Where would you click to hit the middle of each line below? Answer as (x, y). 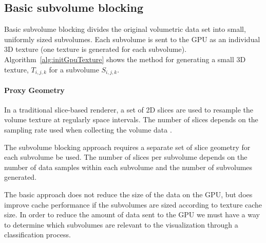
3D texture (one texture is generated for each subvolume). (96, 49)
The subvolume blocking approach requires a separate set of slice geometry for (127, 147)
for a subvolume (74, 69)
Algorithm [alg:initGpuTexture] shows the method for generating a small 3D (125, 59)
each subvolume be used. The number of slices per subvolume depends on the (126, 157)
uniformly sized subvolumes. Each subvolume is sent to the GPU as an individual (132, 39)
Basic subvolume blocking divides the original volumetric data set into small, (125, 29)
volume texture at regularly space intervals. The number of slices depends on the (131, 119)
